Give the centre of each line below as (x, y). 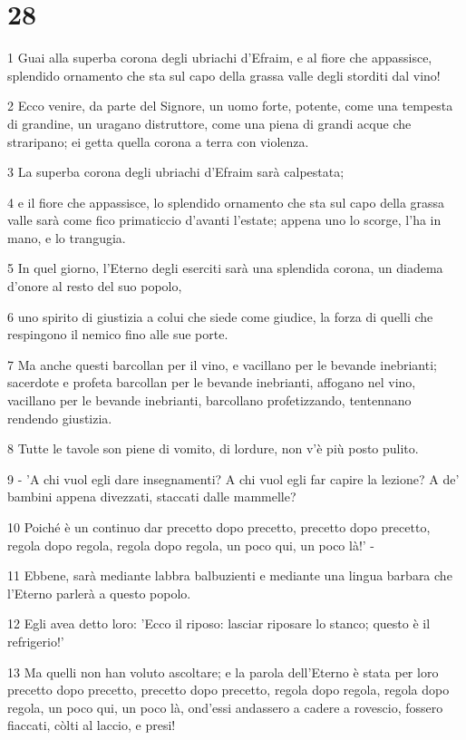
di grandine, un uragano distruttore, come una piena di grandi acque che (209, 123)
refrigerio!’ (36, 641)
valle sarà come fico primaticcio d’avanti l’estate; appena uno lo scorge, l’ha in (224, 220)
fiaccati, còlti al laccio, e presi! (92, 725)
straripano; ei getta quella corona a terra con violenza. (158, 141)
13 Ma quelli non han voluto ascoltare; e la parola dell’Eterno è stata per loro (223, 672)
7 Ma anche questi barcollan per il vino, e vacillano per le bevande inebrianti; (222, 364)
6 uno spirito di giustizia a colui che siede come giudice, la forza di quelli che (220, 316)
